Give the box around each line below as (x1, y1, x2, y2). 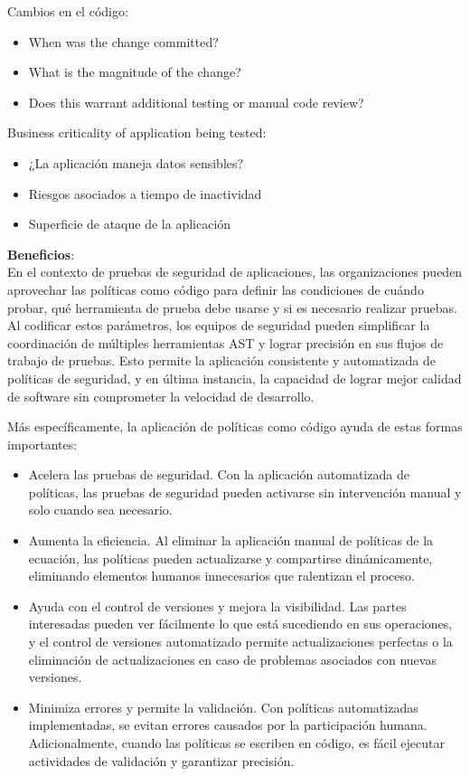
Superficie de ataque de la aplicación (28, 214, 231, 233)
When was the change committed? (28, 32, 219, 51)
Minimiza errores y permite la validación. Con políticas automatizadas (28, 697, 418, 716)
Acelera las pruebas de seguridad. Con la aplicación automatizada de (28, 465, 409, 484)
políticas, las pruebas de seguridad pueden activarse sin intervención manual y (28, 482, 462, 501)
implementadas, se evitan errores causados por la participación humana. (28, 715, 428, 734)
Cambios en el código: (7, 2, 128, 20)
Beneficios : (7, 244, 75, 263)
